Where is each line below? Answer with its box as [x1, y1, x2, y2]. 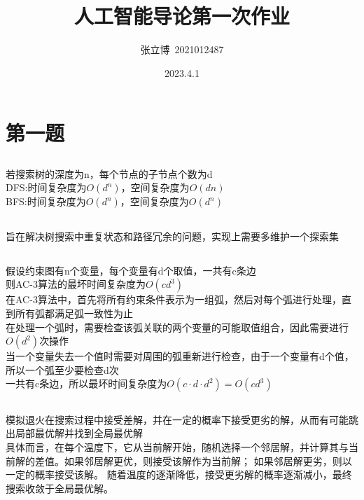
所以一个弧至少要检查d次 [6, 362, 119, 377]
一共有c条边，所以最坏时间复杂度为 [6, 376, 167, 391]
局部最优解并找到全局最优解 [15, 426, 143, 440]
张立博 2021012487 [140, 42, 224, 57]
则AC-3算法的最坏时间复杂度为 [6, 277, 146, 291]
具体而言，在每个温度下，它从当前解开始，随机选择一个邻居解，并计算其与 [6, 440, 349, 454]
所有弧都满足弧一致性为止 [15, 306, 133, 321]
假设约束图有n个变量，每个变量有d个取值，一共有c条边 [6, 263, 256, 277]
